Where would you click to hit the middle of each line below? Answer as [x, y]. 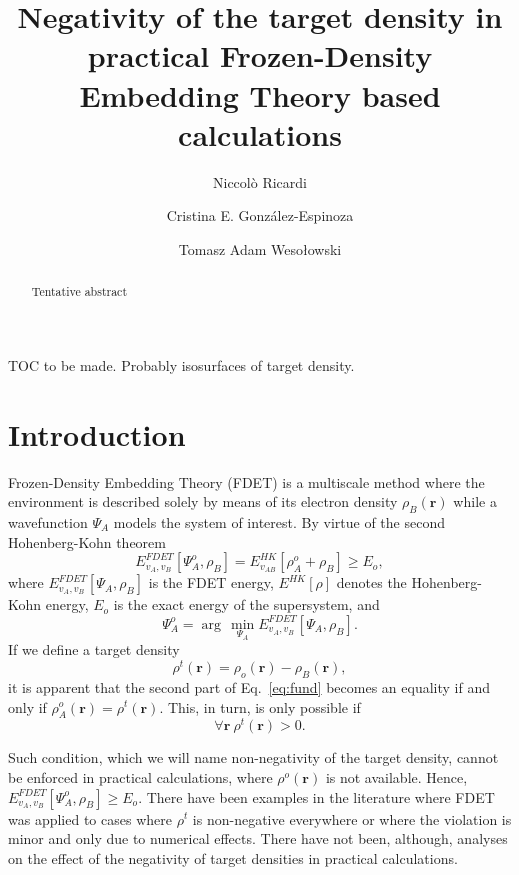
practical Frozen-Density [260, 55]
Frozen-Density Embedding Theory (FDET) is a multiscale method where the [246, 481]
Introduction [97, 433]
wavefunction [48, 522]
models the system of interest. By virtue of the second [279, 522]
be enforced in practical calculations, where [140, 776]
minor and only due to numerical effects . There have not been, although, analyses [258, 838]
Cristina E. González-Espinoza [260, 215]
